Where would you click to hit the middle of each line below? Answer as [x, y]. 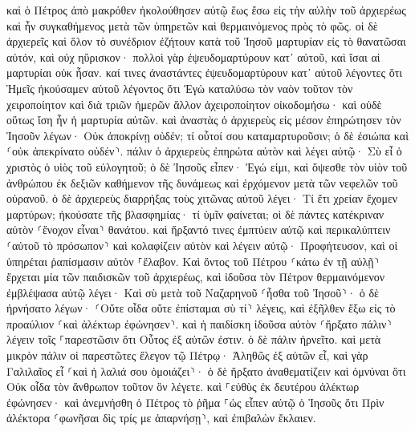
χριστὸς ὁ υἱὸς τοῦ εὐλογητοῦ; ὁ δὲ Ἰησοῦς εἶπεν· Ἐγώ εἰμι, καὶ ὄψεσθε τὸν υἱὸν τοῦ [207, 166]
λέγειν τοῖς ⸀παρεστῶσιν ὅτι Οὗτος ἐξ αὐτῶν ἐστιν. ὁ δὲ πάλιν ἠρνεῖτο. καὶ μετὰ [194, 339]
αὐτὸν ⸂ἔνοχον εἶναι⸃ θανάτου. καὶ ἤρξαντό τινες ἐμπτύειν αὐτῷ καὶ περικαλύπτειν [199, 230]
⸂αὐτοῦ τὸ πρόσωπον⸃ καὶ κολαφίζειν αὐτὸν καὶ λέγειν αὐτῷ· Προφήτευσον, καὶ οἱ [202, 245]
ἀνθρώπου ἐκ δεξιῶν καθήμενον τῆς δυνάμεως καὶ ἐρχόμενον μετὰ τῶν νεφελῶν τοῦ [202, 182]
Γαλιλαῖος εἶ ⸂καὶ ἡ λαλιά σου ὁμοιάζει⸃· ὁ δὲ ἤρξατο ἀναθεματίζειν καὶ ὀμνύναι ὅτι [206, 371]
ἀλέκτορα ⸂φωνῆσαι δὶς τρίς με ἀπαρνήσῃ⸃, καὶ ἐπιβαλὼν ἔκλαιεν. [161, 418]
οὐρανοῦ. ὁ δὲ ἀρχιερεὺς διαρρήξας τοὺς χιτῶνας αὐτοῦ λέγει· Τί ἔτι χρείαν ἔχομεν [202, 198]
